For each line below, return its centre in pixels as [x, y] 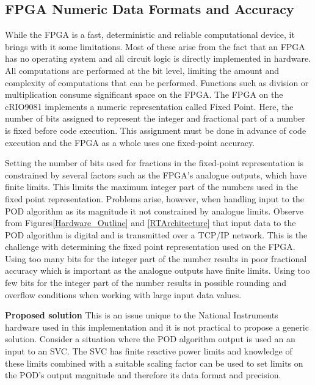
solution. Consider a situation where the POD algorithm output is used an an [150, 339]
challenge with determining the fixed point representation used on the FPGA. [150, 247]
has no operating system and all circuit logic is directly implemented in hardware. [158, 58]
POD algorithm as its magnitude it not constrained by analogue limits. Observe [154, 211]
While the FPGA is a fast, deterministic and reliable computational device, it [150, 35]
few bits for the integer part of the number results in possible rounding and [146, 283]
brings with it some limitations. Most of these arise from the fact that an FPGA [155, 46]
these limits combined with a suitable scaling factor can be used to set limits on [154, 363]
